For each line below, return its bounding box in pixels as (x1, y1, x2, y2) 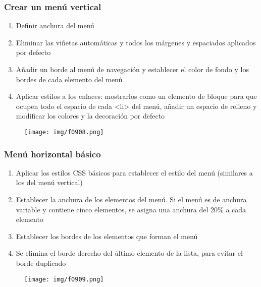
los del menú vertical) (16, 177, 83, 188)
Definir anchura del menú (16, 20, 94, 31)
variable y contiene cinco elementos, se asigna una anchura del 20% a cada (16, 204, 246, 214)
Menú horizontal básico (4, 147, 101, 160)
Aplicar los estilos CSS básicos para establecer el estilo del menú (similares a (16, 167, 253, 178)
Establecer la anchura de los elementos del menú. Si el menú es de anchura (16, 194, 247, 205)
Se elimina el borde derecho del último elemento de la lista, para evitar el (16, 248, 243, 258)
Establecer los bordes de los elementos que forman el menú (16, 231, 198, 241)
